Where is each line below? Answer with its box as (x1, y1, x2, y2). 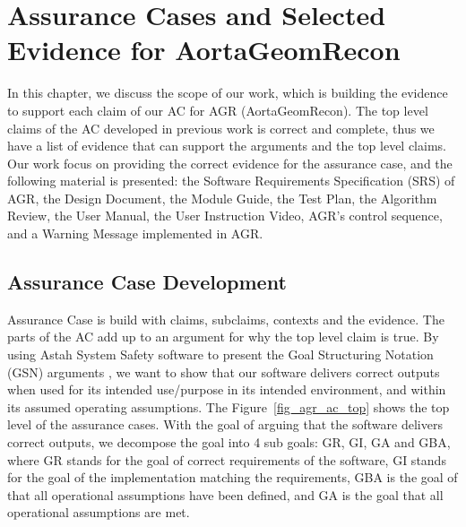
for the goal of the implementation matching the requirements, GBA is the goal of (7, 468, 458, 487)
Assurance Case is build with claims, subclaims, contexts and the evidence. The (7, 309, 444, 328)
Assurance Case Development (7, 268, 287, 296)
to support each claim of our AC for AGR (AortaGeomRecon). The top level (7, 100, 428, 119)
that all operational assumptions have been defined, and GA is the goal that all (7, 485, 444, 504)
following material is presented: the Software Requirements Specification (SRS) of (7, 171, 455, 190)
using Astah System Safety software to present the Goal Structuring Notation (7, 345, 434, 364)
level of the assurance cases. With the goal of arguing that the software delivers (7, 415, 443, 434)
